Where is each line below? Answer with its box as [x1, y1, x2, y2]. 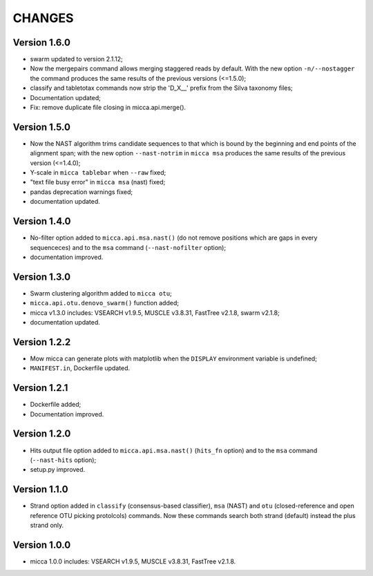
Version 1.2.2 [12, 336, 71, 348]
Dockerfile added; [30, 401, 82, 409]
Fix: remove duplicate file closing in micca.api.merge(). [30, 104, 186, 112]
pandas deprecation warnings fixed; [30, 187, 133, 196]
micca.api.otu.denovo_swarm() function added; [30, 299, 180, 307]
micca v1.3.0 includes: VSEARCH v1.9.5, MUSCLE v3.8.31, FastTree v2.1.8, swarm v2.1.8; [30, 308, 280, 317]
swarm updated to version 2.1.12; [30, 55, 124, 64]
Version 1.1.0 [12, 483, 68, 495]
